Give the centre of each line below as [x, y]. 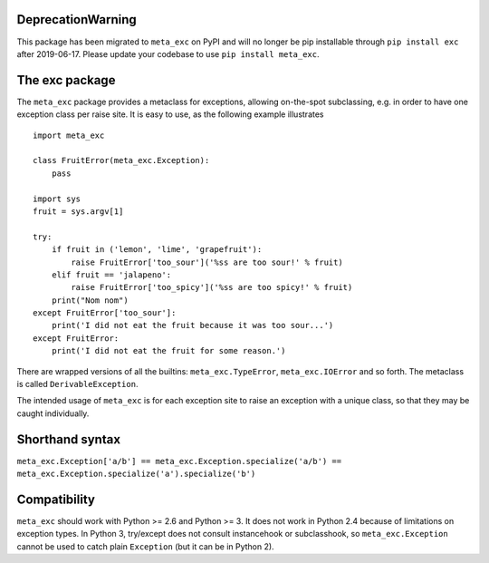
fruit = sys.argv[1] [78, 211]
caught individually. [53, 413]
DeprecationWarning [77, 19]
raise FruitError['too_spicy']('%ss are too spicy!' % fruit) [212, 287]
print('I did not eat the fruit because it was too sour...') [192, 325]
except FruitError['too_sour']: [105, 313]
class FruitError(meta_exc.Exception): [121, 160]
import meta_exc [69, 135]
